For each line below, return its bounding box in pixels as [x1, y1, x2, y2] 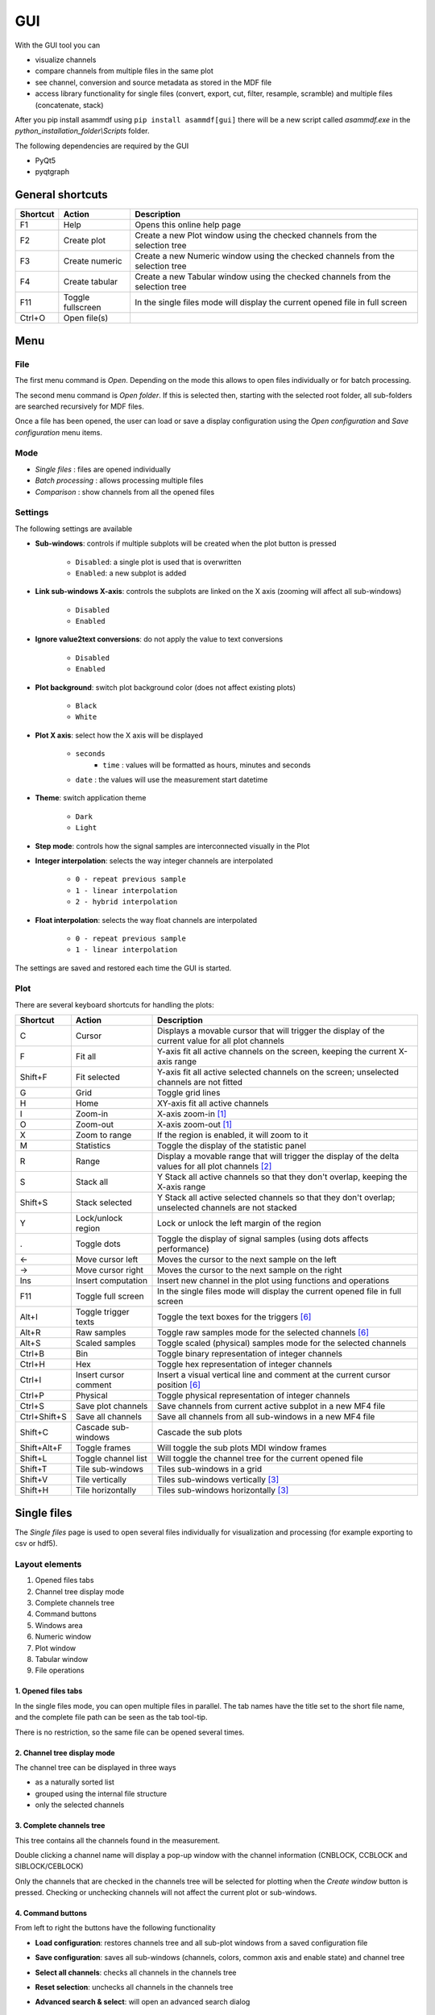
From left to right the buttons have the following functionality [14, 1923, 217, 1933]
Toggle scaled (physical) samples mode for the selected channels [157, 1338, 407, 1349]
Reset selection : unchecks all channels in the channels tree [35, 1983, 234, 1992]
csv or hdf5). [14, 1539, 58, 1548]
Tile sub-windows [75, 1464, 144, 1475]
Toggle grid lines [157, 1087, 221, 1099]
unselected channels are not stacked [157, 1202, 297, 1213]
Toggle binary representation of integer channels [157, 1348, 342, 1360]
